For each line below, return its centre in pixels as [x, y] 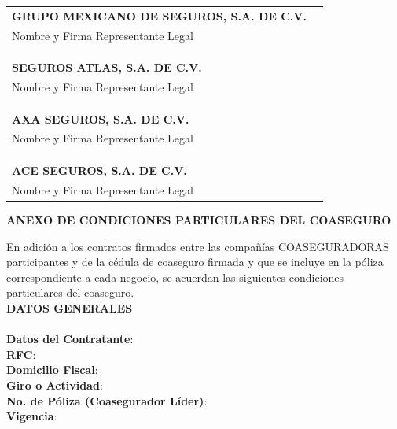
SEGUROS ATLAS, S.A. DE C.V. [107, 67]
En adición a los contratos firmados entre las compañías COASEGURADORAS [198, 246]
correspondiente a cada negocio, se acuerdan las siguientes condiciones [175, 277]
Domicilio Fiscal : [52, 370]
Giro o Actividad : [55, 385]
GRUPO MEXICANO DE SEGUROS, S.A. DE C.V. [159, 15]
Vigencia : [32, 416]
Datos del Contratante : [70, 339]
